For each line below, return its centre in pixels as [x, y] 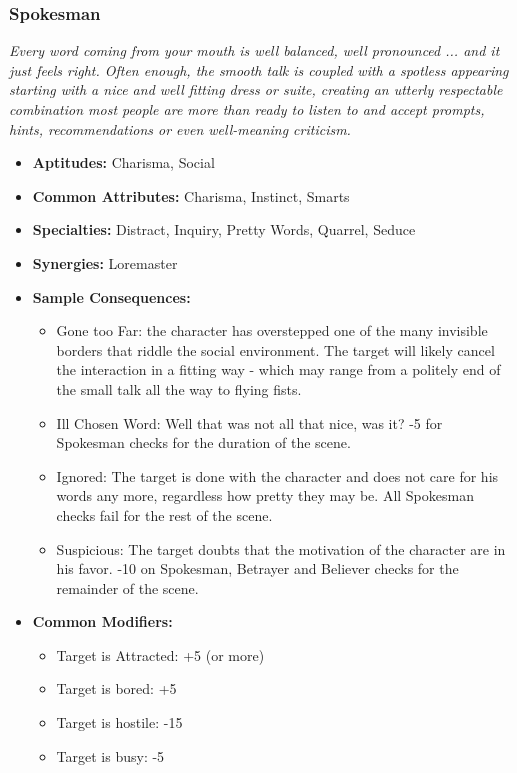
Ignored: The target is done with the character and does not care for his [277, 475]
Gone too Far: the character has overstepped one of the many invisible [272, 330]
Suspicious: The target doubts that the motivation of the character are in [281, 548]
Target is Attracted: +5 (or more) [160, 654]
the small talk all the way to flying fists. [179, 388]
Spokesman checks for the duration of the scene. [203, 442]
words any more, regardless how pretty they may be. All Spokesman [265, 495]
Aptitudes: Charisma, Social [123, 162]
